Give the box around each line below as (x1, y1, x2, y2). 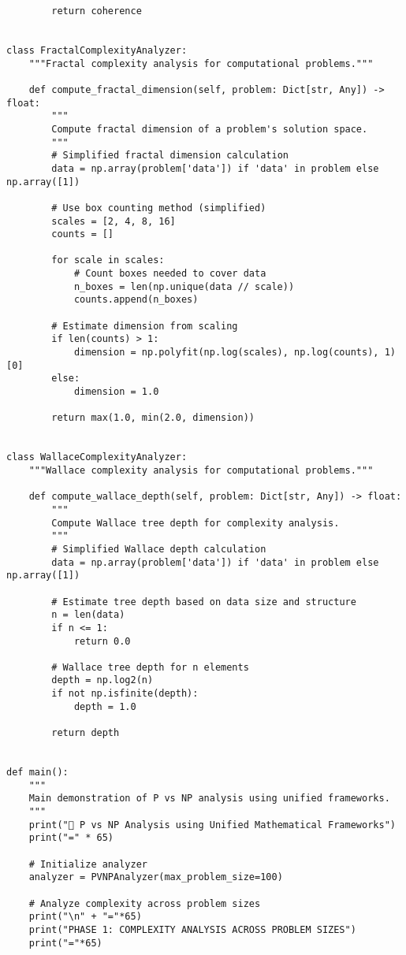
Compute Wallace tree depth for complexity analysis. (51, 517, 340, 529)
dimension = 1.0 (73, 386, 159, 398)
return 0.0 (73, 635, 131, 647)
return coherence (51, 6, 142, 17)
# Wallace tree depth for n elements (51, 661, 249, 673)
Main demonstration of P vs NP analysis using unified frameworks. (28, 793, 390, 805)
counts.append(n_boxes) (73, 294, 199, 306)
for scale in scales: (51, 255, 165, 266)
